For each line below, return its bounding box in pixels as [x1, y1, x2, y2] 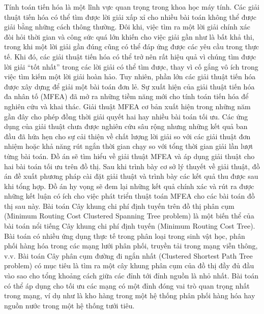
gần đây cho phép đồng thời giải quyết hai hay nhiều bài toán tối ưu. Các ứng [4, 111, 248, 121]
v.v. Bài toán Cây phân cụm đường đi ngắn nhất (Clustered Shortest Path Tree [4, 250, 253, 261]
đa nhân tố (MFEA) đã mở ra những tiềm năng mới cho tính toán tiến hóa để [4, 91, 249, 102]
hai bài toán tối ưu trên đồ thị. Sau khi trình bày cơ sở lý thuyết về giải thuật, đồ [4, 161, 260, 171]
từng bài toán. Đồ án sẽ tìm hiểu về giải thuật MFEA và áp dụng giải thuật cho [4, 150, 255, 161]
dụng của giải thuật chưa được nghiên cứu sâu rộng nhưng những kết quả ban [4, 121, 248, 132]
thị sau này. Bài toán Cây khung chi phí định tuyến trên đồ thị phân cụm [4, 200, 234, 211]
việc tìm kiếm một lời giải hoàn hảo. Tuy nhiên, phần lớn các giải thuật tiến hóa [4, 71, 256, 82]
